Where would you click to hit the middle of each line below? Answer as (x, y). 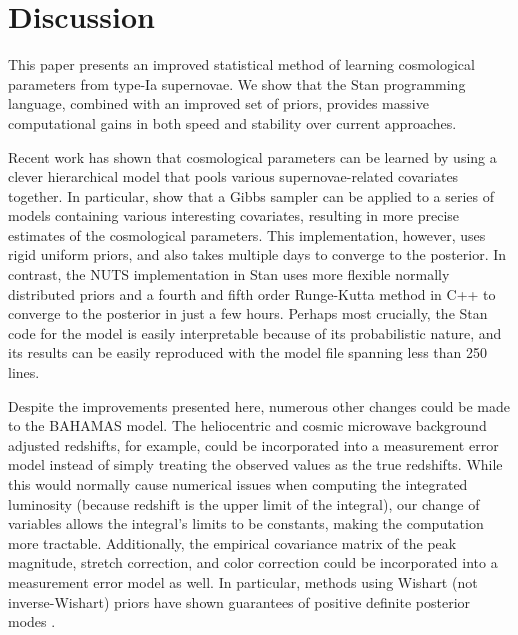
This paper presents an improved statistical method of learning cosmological (241, 64)
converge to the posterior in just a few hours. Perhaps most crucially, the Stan (248, 313)
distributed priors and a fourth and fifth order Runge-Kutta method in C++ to (252, 293)
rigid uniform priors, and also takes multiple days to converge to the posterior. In (257, 254)
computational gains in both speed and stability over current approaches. (232, 122)
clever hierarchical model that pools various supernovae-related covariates (233, 176)
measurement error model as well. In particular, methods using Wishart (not (243, 581)
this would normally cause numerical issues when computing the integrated (238, 484)
